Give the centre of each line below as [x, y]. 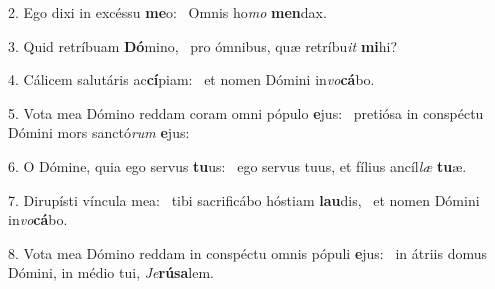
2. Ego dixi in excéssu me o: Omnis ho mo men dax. [167, 12]
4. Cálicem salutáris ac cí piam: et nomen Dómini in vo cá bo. [191, 79]
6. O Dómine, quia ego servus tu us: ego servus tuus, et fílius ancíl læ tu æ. [237, 165]
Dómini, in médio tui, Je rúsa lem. [111, 272]
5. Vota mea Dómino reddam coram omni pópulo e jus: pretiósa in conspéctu [246, 112]
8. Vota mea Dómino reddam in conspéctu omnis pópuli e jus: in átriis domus [248, 252]
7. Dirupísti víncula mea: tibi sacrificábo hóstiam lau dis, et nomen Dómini [244, 199]
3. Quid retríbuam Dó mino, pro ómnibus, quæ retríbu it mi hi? [203, 45]
